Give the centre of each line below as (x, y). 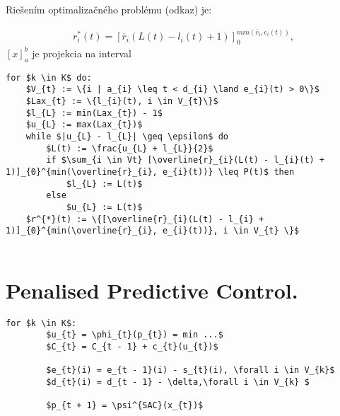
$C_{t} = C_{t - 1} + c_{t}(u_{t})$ (132, 347)
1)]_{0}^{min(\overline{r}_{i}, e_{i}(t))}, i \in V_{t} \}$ (153, 231)
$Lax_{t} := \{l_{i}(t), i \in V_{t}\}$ (122, 102)
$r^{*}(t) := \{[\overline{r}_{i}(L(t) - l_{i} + (145, 219)
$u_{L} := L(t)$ (104, 207)
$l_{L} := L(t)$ (104, 184)
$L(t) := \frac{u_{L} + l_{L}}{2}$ (130, 148)
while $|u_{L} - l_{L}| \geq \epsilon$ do (127, 137)
